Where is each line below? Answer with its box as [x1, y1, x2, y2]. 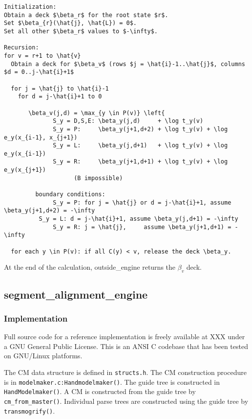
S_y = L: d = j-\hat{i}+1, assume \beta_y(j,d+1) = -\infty [39, 215, 238, 223]
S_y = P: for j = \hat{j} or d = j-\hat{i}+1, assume [53, 199, 231, 206]
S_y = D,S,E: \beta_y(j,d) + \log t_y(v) [53, 117, 204, 125]
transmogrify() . [4, 405, 55, 416]
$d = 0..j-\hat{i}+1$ [4, 69, 74, 76]
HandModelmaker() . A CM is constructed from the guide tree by [4, 386, 196, 396]
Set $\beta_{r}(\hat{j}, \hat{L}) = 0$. [4, 20, 137, 27]
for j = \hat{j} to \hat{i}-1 [11, 85, 109, 92]
